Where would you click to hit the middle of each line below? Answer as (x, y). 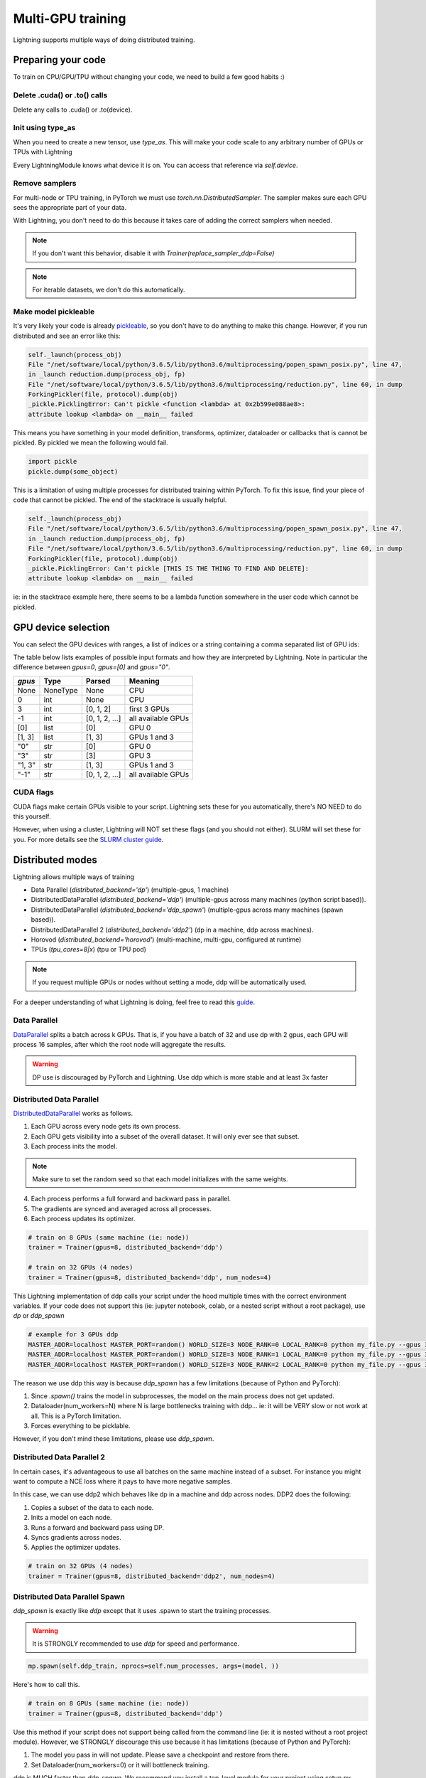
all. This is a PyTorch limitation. (76, 1416)
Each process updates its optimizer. (83, 1219)
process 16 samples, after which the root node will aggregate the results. (120, 1045)
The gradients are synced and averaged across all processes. (121, 1208)
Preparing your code (60, 60)
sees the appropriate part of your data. (70, 208)
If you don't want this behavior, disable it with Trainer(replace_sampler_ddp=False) (153, 253)
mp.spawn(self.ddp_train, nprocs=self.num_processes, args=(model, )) (154, 1666)
